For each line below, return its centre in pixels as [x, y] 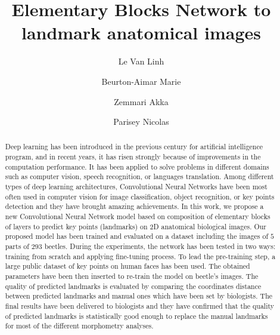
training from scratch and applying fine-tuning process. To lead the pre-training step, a [140, 256]
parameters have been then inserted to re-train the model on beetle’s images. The [132, 276]
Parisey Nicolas [141, 122]
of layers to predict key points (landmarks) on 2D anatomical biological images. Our [136, 226]
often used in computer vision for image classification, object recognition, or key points [140, 196]
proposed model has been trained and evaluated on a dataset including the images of [137, 236]
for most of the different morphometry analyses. [79, 326]
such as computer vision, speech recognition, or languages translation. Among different [139, 176]
